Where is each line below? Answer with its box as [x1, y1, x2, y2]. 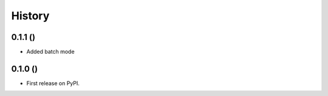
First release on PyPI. [26, 79, 80, 87]
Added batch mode [26, 48, 75, 56]
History [11, 9, 50, 22]
